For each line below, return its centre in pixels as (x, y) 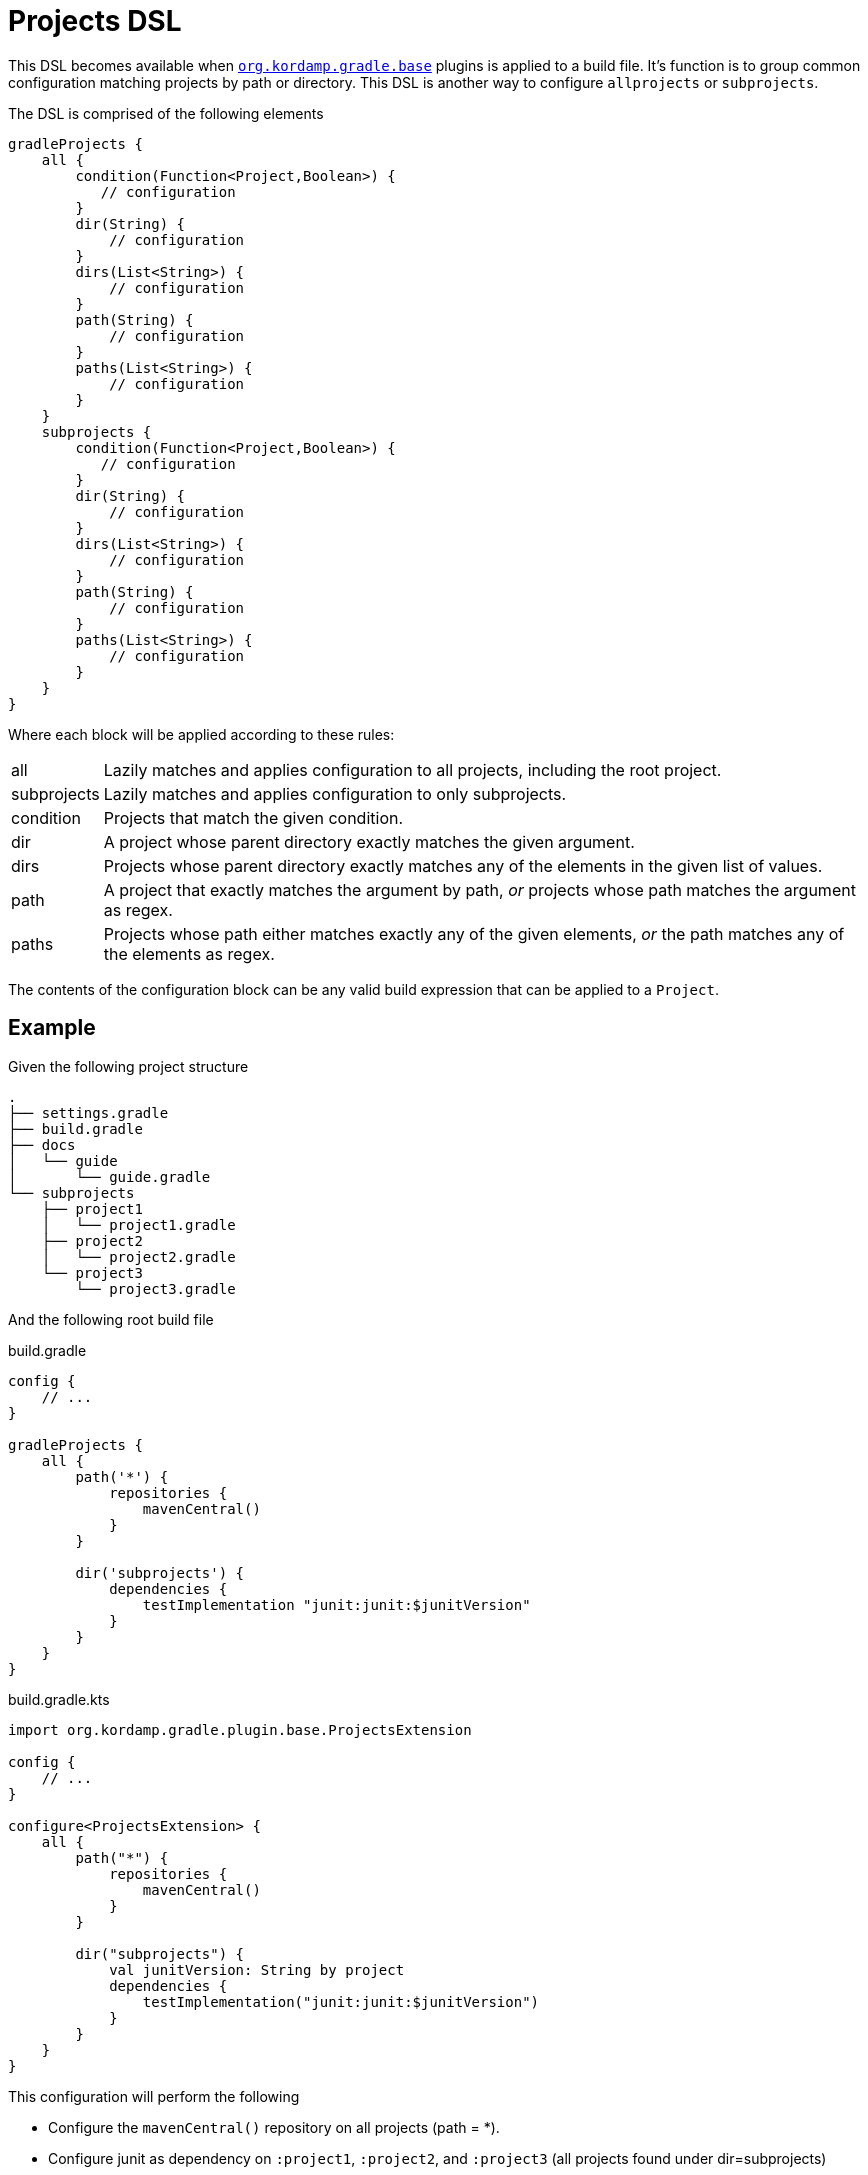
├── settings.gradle (88, 1112)
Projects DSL (95, 21)
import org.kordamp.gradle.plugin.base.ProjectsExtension (240, 1729)
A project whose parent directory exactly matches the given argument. (369, 841)
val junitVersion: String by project (257, 1969)
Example (52, 1028)
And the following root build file (111, 1319)
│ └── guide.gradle (109, 1176)
